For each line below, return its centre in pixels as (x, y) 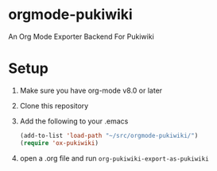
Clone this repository (54, 105)
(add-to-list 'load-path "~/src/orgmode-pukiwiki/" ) (109, 135)
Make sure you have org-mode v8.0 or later (91, 90)
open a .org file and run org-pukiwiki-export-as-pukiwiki (114, 158)
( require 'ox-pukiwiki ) (59, 143)
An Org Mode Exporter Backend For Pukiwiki (81, 36)
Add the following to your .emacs (74, 121)
